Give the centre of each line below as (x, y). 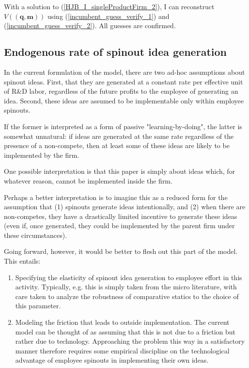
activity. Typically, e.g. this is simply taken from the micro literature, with (126, 287)
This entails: (22, 261)
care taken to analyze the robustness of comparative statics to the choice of (127, 296)
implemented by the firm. (42, 155)
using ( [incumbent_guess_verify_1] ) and (108, 16)
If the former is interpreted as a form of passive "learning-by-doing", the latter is (123, 126)
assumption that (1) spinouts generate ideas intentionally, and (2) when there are (125, 207)
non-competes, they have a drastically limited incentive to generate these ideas (121, 216)
